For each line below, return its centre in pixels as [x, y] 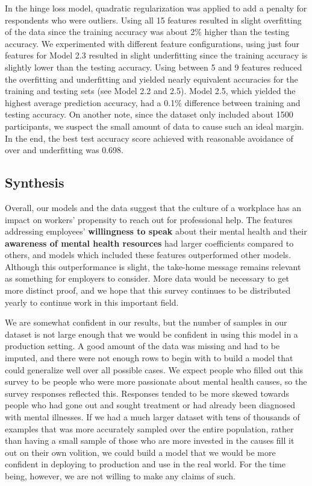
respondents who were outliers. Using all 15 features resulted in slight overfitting [153, 20]
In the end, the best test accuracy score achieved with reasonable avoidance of [149, 138]
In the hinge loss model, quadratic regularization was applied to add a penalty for [156, 8]
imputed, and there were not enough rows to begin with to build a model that [149, 358]
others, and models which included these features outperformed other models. [148, 255]
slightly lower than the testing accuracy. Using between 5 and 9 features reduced [154, 67]
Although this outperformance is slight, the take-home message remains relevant [153, 266]
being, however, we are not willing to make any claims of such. [120, 475]
